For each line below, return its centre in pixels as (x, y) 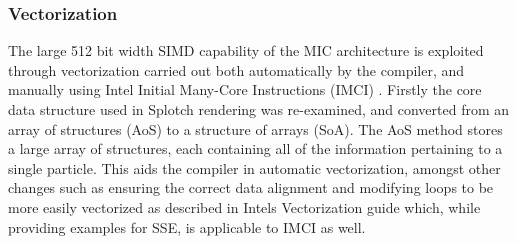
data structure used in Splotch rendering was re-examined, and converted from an (259, 109)
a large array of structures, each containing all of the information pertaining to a (255, 148)
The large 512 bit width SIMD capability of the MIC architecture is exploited (246, 50)
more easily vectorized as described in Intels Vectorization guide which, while (244, 206)
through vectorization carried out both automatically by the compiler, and (236, 69)
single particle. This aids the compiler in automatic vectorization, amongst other (254, 167)
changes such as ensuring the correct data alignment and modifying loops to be (251, 187)
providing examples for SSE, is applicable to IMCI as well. (187, 226)
